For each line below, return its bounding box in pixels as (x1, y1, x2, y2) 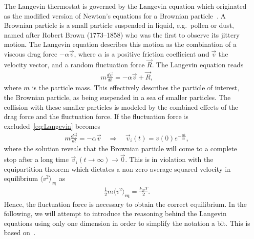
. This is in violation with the (125, 154, 213, 164)
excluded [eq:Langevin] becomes (4, 120, 101, 131)
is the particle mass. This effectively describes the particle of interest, (32, 82, 239, 93)
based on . (4, 227, 36, 238)
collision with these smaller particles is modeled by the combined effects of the (4, 101, 238, 112)
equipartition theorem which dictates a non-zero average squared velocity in (4, 163, 231, 174)
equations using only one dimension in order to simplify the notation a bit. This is (4, 218, 250, 228)
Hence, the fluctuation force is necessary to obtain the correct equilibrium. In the (4, 199, 247, 209)
